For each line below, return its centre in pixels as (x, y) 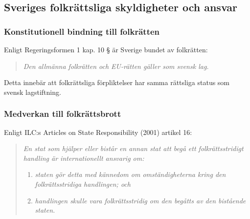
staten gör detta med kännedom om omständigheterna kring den (130, 174)
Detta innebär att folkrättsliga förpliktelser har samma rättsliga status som (117, 82)
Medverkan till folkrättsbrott (63, 114)
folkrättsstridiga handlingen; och (83, 184)
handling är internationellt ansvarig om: (84, 158)
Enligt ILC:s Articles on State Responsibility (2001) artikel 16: (98, 132)
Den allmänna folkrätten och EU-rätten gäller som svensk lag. (116, 66)
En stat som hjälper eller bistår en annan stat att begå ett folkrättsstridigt (133, 148)
